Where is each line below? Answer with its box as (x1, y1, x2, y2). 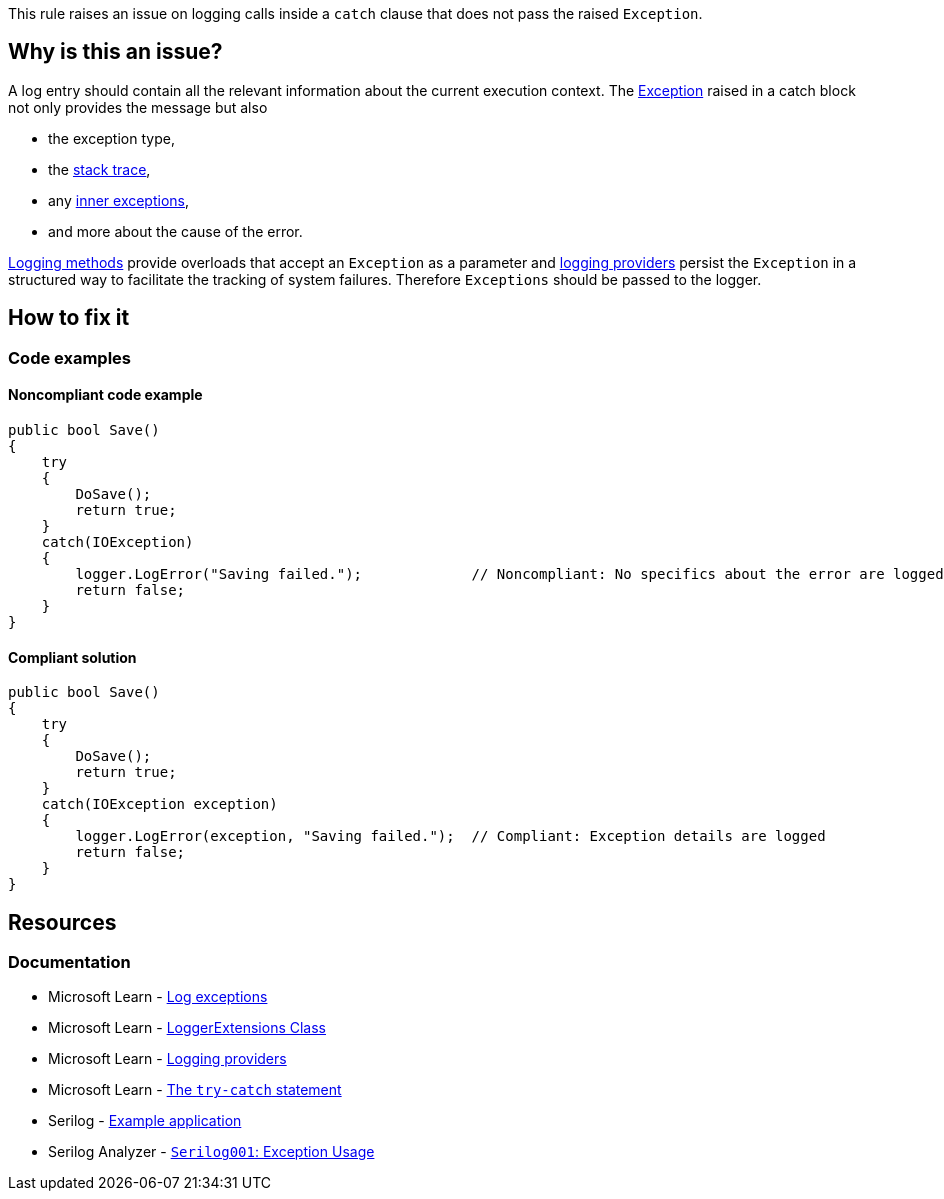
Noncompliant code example (8, 386, 203, 404)
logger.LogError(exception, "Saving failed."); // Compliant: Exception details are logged (75, 828, 826, 845)
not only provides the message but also (8, 98, 268, 116)
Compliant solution (8, 648, 137, 666)
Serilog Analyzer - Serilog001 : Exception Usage (48, 1143, 375, 1161)
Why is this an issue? (8, 39, 223, 65)
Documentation (8, 951, 131, 972)
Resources (8, 909, 117, 935)
